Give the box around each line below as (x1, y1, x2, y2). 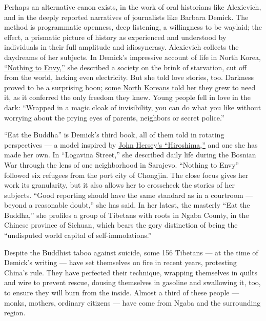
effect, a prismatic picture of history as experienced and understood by (4, 31, 227, 42)
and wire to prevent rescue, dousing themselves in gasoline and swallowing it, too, (4, 277, 261, 288)
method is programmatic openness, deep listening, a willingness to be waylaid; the (4, 22, 262, 32)
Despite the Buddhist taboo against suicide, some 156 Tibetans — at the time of (4, 247, 258, 257)
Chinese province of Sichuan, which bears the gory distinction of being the (4, 219, 238, 230)
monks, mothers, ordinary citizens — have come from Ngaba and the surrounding (4, 297, 261, 308)
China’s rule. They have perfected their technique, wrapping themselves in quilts (4, 267, 257, 277)
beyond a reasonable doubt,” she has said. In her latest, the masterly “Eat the (4, 199, 250, 210)
